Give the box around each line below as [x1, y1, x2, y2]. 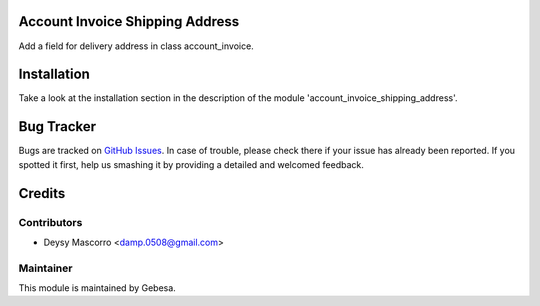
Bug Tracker [18, 118, 97, 135]
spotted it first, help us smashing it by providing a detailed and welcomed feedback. [18, 158, 364, 170]
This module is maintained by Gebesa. [18, 282, 177, 294]
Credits [18, 185, 66, 202]
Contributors [18, 215, 83, 229]
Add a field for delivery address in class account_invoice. [18, 40, 254, 52]
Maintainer [18, 261, 73, 275]
